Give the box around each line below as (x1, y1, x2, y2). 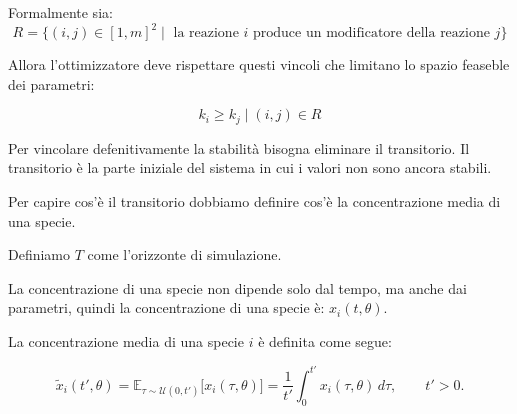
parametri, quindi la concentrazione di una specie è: (8, 297, 325, 318)
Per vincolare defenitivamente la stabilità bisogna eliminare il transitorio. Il (8, 137, 470, 158)
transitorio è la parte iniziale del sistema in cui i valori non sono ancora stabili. (8, 157, 492, 178)
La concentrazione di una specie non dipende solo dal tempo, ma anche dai (8, 277, 467, 298)
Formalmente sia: (8, 2, 113, 22)
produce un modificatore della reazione (253, 26, 490, 41)
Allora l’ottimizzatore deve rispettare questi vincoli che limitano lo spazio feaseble (8, 54, 510, 75)
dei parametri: (8, 73, 95, 94)
